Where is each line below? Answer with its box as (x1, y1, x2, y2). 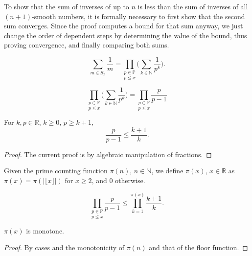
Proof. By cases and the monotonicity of (4, 242, 125, 252)
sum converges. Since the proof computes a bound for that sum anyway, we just (4, 21, 243, 31)
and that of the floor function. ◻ (149, 242, 248, 252)
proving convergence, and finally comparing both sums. (4, 40, 169, 50)
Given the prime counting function (4, 165, 108, 176)
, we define (151, 165, 183, 176)
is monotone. (26, 226, 64, 236)
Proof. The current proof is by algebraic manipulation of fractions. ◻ (4, 149, 212, 159)
